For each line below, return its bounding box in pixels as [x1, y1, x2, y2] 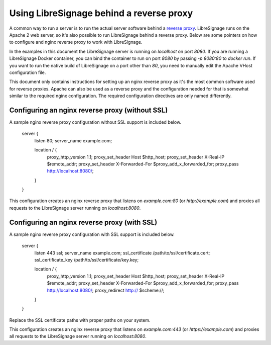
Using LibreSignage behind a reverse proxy [9, 8, 193, 19]
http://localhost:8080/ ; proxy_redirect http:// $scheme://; [47, 287, 165, 293]
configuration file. [9, 69, 46, 75]
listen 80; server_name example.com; [34, 137, 112, 143]
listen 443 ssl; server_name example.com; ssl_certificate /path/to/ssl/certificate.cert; [34, 249, 210, 256]
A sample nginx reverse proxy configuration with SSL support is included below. [9, 231, 175, 237]
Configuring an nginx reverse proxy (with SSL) [9, 218, 158, 226]
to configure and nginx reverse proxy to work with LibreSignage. [9, 39, 143, 45]
